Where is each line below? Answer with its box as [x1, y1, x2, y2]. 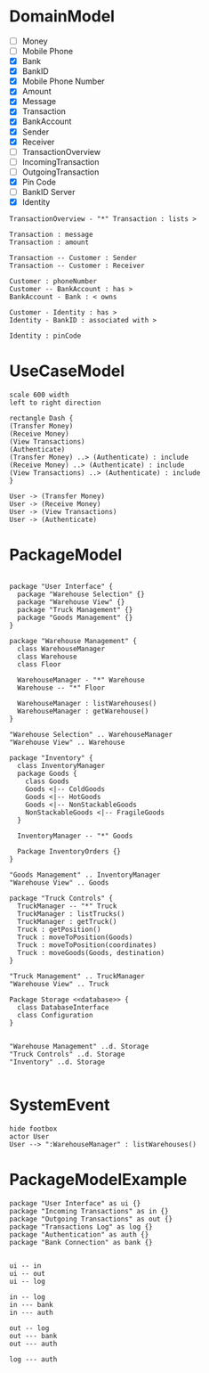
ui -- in [9, 1261, 42, 1271]
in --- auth [9, 1308, 53, 1317]
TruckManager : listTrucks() [17, 909, 125, 919]
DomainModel [9, 6, 116, 27]
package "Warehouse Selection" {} [17, 590, 145, 599]
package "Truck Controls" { [9, 894, 114, 903]
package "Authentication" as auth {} [9, 1230, 149, 1239]
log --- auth [9, 1354, 58, 1364]
